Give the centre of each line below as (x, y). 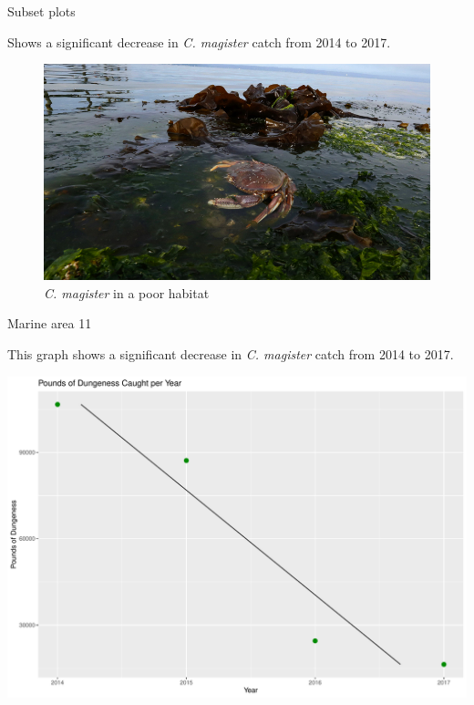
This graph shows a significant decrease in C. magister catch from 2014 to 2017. (231, 353)
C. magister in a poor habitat (127, 292)
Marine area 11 (50, 323)
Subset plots (41, 11)
